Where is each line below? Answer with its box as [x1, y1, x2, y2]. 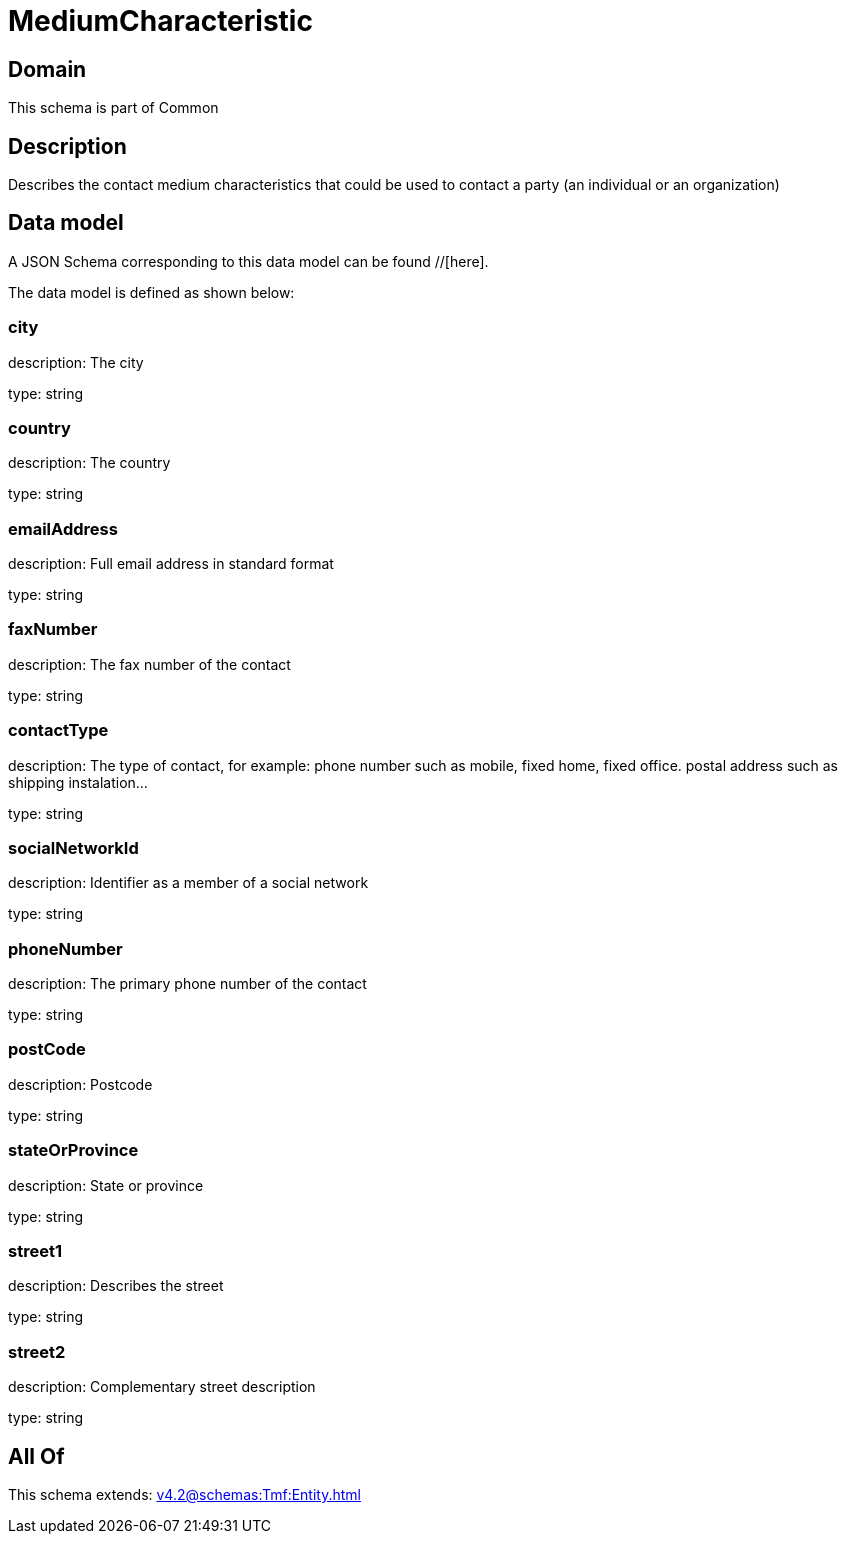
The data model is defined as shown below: [8, 283, 295, 301]
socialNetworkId [8, 837, 139, 858]
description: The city [8, 353, 144, 371]
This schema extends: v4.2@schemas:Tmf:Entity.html [8, 1485, 361, 1503]
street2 [8, 1341, 66, 1362]
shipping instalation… [8, 773, 148, 791]
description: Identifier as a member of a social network [8, 874, 369, 892]
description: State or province [8, 1176, 204, 1194]
